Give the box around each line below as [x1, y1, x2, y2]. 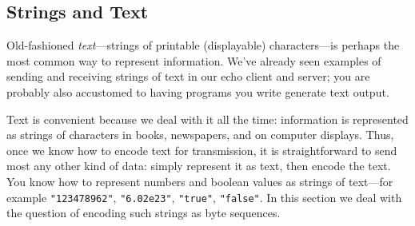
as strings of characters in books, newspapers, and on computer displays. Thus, [6, 126, 394, 143]
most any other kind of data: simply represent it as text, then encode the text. [6, 157, 391, 174]
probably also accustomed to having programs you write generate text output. [6, 83, 389, 100]
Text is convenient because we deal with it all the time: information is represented [6, 110, 409, 127]
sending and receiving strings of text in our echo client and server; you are [6, 68, 370, 85]
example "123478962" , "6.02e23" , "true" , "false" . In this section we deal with [6, 188, 402, 205]
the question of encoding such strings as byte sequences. [6, 204, 281, 221]
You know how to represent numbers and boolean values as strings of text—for [6, 172, 393, 189]
